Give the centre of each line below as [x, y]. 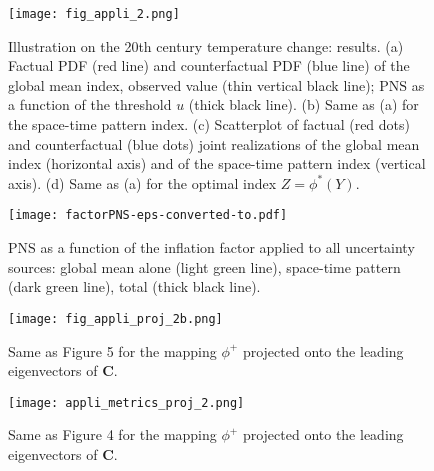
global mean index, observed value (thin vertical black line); [191, 84]
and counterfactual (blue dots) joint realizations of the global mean [214, 143]
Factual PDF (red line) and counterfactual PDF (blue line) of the [209, 65]
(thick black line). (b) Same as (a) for [303, 104]
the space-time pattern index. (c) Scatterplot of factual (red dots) [209, 124]
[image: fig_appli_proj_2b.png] [115, 318]
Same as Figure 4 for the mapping [112, 434]
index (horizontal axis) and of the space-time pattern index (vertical [217, 163]
